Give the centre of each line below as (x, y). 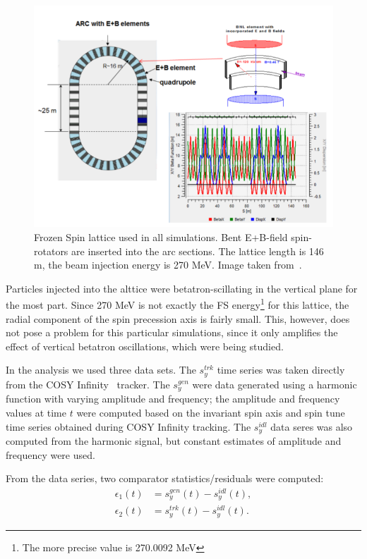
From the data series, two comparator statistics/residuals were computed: (165, 478)
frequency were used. (50, 454)
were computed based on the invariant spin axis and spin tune (211, 412)
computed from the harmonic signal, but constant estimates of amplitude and (174, 441)
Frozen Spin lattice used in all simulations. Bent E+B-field (161, 237)
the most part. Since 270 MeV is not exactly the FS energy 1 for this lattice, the (178, 304)
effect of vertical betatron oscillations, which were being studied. (145, 346)
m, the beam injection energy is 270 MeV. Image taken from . (168, 265)
